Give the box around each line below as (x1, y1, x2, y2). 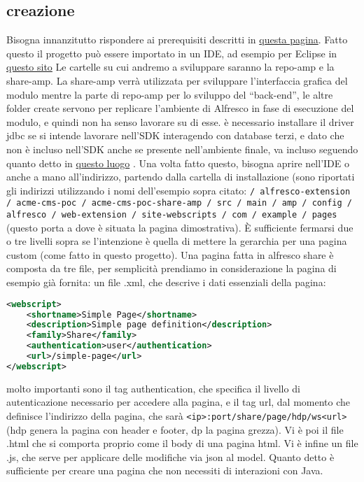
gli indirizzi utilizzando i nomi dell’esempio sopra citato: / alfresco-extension (6, 183, 351, 197)
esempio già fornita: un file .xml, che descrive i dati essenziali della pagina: (6, 275, 326, 290)
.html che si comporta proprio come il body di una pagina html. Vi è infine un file (6, 436, 358, 451)
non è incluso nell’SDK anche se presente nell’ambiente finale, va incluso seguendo (6, 141, 358, 156)
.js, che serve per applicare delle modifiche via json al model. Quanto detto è (6, 449, 335, 464)
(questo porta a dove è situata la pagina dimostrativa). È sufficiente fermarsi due (6, 220, 353, 234)
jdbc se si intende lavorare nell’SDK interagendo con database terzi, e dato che (6, 128, 344, 143)
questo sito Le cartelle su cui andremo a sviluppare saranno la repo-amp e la (6, 59, 335, 74)
